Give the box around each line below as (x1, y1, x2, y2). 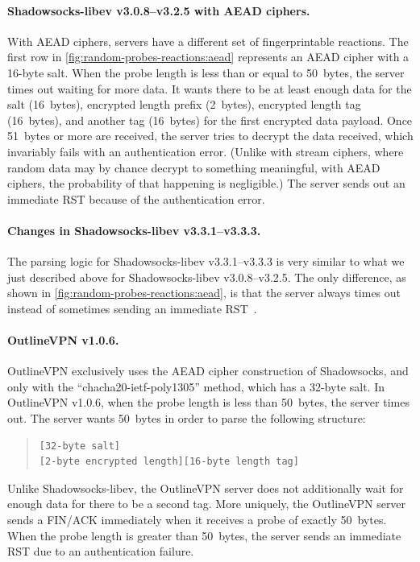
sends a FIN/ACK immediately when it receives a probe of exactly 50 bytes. (7, 511, 387, 528)
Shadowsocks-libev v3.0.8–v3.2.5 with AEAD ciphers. (7, 2, 310, 19)
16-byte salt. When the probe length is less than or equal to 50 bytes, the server (7, 64, 405, 81)
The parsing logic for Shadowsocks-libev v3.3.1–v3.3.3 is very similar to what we (7, 253, 405, 270)
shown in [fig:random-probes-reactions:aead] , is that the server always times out (7, 284, 401, 301)
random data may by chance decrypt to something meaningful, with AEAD (7, 159, 380, 176)
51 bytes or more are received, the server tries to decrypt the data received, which (7, 127, 414, 144)
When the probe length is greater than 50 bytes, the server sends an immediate (7, 527, 401, 543)
